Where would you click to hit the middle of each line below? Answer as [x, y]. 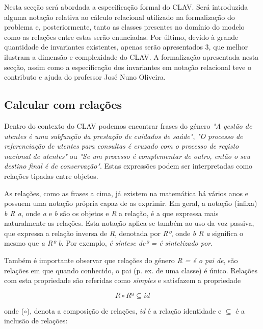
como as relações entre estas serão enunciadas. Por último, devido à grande [121, 37]
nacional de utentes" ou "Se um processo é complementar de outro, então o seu [127, 156]
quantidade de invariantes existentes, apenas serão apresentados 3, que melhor [126, 47]
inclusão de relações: [36, 321]
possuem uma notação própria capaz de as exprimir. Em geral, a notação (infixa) [131, 203]
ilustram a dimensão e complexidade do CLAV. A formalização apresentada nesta [131, 56]
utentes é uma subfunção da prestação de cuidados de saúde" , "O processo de [124, 136]
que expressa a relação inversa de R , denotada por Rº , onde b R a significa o [124, 233]
